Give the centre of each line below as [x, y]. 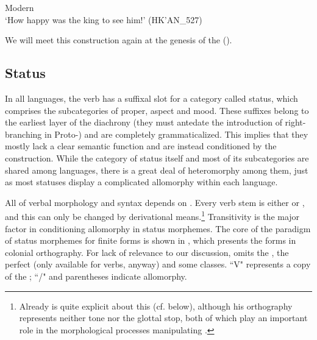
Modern [20, 7]
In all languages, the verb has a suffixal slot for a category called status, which [151, 98]
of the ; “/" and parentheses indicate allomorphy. [96, 276]
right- [295, 122]
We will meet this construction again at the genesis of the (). [119, 40]
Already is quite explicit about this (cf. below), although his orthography [156, 306]
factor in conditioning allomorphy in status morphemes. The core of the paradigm [158, 228]
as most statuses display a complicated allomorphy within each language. [141, 182]
